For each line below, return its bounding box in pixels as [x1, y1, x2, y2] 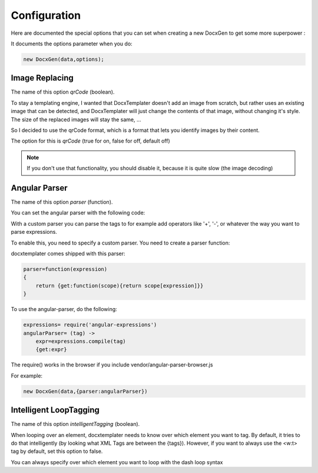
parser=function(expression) [23, 266, 108, 272]
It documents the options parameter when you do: [11, 40, 132, 47]
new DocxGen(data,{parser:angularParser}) [23, 388, 148, 395]
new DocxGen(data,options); [23, 56, 104, 62]
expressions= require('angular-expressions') [23, 322, 157, 328]
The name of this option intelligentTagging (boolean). [11, 421, 140, 428]
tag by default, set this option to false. [11, 448, 103, 455]
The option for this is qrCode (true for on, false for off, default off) [11, 137, 170, 144]
